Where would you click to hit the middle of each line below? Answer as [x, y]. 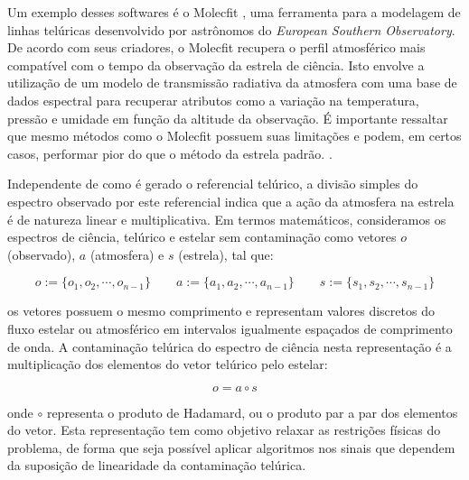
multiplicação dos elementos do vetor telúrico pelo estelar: [168, 364]
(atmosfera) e [127, 254]
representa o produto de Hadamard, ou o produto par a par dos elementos [252, 412]
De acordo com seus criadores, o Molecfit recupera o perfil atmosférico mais [216, 47]
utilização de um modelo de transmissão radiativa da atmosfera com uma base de [232, 83]
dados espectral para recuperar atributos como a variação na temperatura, [213, 100]
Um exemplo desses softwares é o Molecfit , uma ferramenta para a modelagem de [234, 12]
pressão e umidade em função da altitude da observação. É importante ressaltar [228, 118]
